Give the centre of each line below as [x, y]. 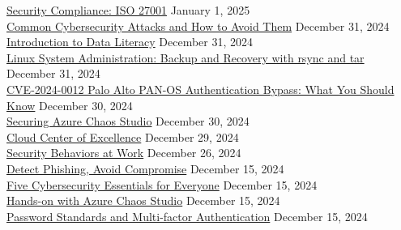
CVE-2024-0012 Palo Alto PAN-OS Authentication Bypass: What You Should [200, 89]
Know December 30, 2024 [70, 105]
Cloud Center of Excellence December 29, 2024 [123, 136]
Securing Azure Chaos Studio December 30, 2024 [128, 121]
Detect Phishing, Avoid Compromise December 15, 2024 [145, 168]
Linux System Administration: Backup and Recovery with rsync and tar [186, 57]
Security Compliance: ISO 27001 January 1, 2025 [128, 10]
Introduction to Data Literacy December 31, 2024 [130, 42]
